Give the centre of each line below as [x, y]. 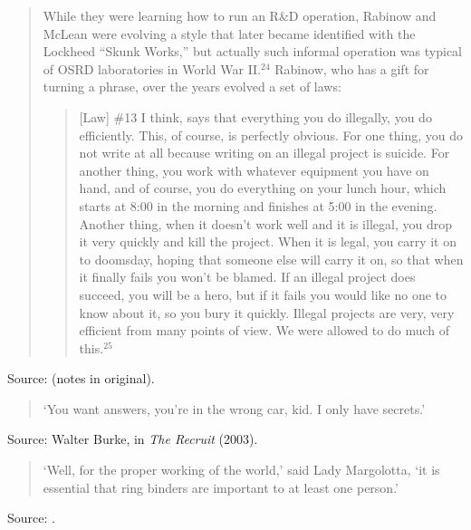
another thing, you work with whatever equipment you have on [254, 170]
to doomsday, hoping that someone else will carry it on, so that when [271, 259]
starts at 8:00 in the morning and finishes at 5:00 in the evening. [258, 205]
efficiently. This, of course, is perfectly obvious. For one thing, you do [271, 135]
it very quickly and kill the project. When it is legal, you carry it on [268, 241]
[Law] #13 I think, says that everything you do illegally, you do [255, 116]
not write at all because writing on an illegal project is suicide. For [264, 153]
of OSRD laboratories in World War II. [152, 68]
